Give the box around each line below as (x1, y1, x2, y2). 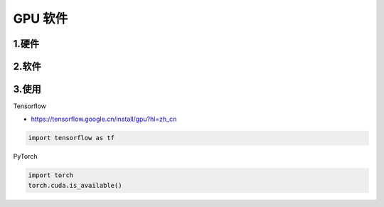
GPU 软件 (13, 11, 68, 26)
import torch (28, 171, 74, 179)
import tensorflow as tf (28, 134, 115, 142)
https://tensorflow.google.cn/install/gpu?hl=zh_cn (31, 115, 177, 124)
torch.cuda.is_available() (28, 181, 122, 189)
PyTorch (13, 152, 38, 161)
